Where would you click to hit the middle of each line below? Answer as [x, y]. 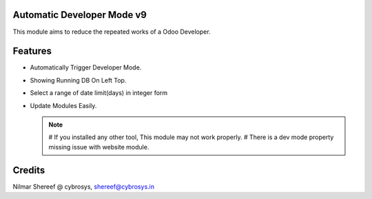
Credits [29, 170]
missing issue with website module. [99, 147]
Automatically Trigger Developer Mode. [86, 67]
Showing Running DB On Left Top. [78, 80]
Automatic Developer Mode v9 [80, 15]
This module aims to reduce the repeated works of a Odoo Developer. [112, 32]
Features [32, 51]
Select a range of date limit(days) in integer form [99, 93]
